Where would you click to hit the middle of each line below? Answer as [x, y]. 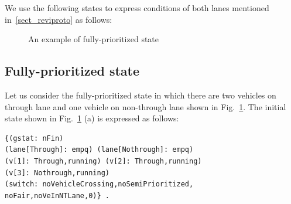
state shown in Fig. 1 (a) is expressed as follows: [92, 118]
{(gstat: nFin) [34, 138]
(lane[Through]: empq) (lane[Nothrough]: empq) [99, 150]
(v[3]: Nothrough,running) [57, 173]
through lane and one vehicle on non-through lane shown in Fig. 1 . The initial [145, 106]
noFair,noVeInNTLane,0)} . [57, 195]
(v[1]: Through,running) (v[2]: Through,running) [103, 161]
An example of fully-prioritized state [94, 39]
